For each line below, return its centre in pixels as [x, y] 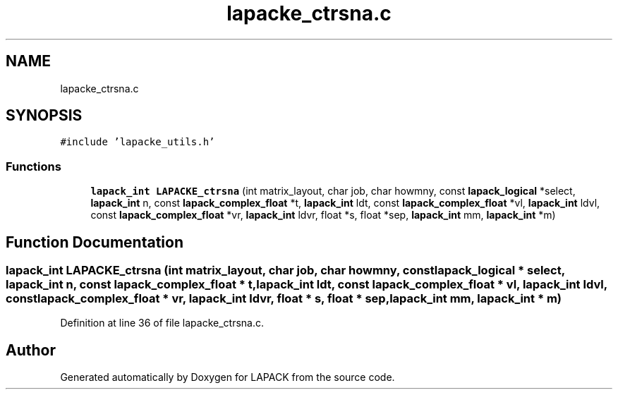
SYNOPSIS [44, 116]
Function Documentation [95, 242]
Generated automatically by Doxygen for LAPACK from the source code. [228, 377]
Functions [34, 166]
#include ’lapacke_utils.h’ [138, 142]
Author [31, 350]
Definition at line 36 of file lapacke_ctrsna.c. [162, 323]
